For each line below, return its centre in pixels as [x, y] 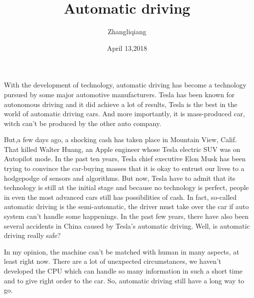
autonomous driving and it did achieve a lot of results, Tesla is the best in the [121, 104]
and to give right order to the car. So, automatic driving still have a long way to [124, 280]
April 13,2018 [127, 48]
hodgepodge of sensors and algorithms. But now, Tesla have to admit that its [120, 178]
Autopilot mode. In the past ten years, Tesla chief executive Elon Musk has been [125, 159]
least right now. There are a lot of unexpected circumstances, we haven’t [113, 261]
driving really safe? [32, 235]
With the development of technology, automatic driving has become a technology [125, 85]
